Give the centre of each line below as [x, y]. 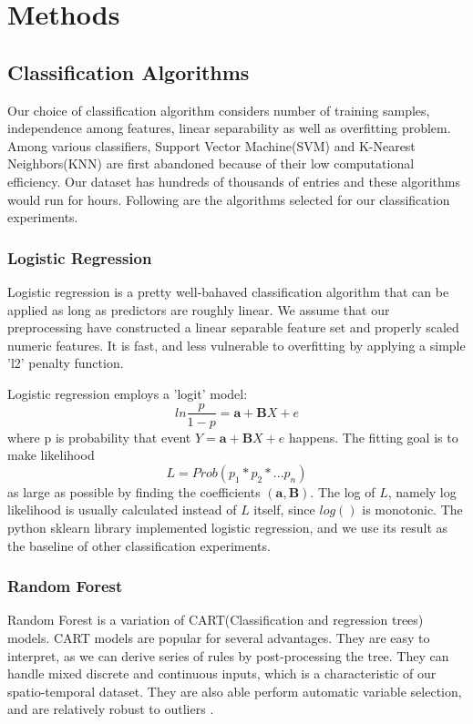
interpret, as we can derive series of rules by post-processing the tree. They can [228, 655]
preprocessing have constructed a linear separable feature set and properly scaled [233, 327]
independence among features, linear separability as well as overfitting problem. [229, 128]
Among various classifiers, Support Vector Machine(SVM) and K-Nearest [211, 145]
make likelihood [51, 455]
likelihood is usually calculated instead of [122, 510]
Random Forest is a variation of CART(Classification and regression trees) [216, 620]
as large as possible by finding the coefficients [134, 491]
